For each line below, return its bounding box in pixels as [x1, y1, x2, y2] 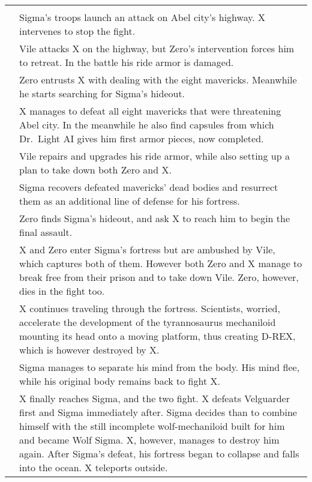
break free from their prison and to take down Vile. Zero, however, [19, 270, 299, 284]
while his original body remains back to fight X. [19, 374, 220, 388]
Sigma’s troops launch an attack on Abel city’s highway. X [19, 10, 266, 24]
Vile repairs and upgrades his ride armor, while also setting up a [19, 149, 290, 163]
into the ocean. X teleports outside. [19, 460, 168, 474]
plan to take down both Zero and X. [19, 163, 172, 176]
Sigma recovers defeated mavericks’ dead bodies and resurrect [19, 180, 278, 194]
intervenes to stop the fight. [19, 24, 136, 38]
